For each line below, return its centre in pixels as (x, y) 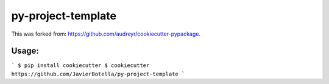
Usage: (25, 51)
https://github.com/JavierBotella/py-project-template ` (98, 74)
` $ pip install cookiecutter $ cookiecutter (80, 66)
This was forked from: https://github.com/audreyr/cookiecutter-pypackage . (106, 34)
